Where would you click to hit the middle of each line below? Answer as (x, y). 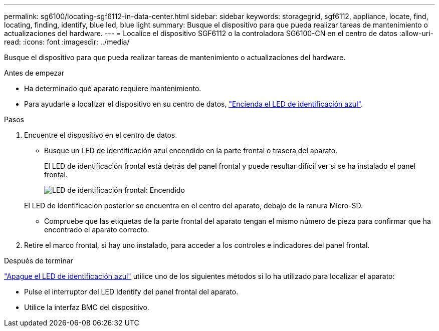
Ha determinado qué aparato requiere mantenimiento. (113, 88)
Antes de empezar (34, 73)
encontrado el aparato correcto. (97, 230)
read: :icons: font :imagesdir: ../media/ (67, 42)
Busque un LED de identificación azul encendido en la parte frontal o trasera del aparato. (191, 150)
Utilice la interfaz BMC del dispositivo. (87, 307)
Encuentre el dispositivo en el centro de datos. (101, 135)
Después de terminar (39, 261)
